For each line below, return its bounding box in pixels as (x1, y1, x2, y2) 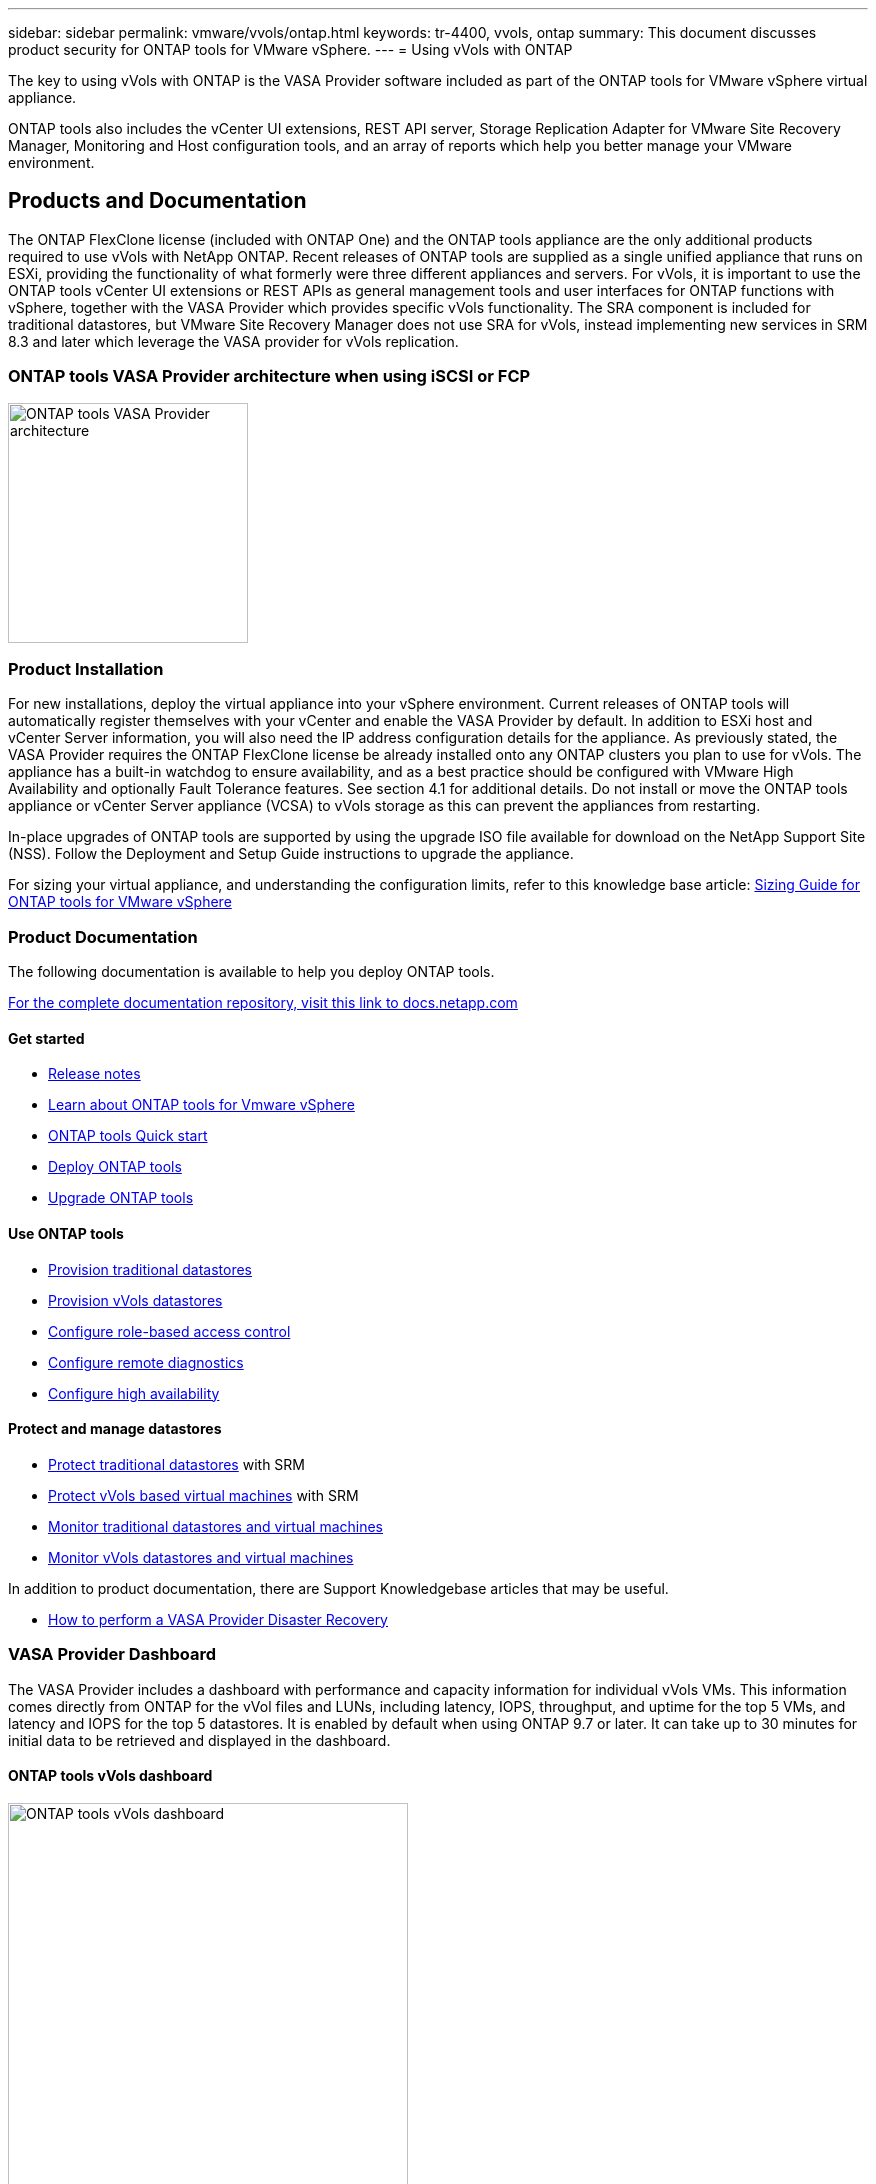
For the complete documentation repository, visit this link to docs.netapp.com (8, 994, 518, 1012)
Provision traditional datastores (48, 1260, 253, 1278)
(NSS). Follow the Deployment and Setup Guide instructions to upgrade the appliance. (8, 845, 574, 863)
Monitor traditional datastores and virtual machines (48, 1517, 384, 1535)
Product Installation (8, 658, 164, 679)
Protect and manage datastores (8, 1420, 222, 1438)
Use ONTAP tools (8, 1224, 124, 1242)
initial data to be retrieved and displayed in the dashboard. (8, 1731, 391, 1749)
